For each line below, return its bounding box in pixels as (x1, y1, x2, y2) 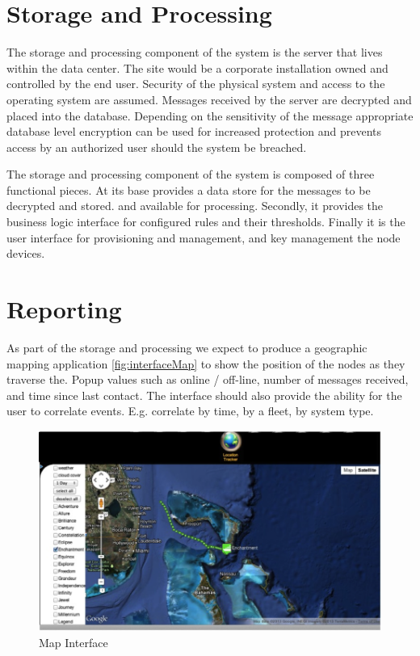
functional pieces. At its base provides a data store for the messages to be (6, 181, 371, 198)
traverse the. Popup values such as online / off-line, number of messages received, (6, 371, 409, 388)
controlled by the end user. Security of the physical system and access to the (6, 75, 385, 92)
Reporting (6, 292, 122, 326)
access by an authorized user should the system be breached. (6, 138, 307, 155)
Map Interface (39, 633, 108, 650)
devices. (6, 245, 45, 262)
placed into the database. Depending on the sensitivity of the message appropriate (6, 107, 414, 124)
